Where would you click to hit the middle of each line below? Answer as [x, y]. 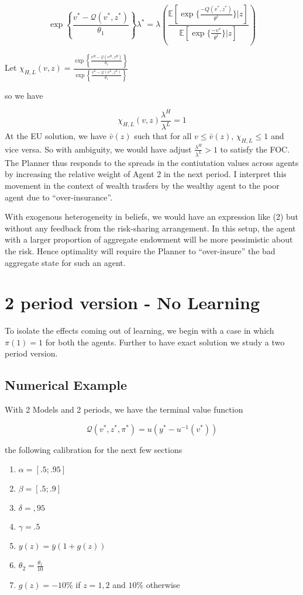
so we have [24, 95]
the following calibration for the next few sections [94, 449]
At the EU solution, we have [56, 136]
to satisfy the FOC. [255, 149]
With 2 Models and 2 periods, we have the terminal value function [124, 409]
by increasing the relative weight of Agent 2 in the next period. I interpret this [146, 174]
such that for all [163, 136]
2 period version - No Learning [132, 302]
